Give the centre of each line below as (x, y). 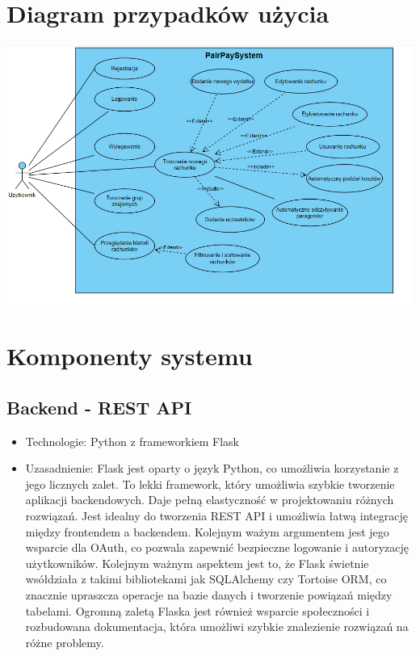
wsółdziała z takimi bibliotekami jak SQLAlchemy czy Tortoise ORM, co (206, 579)
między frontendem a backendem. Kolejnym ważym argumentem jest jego (207, 531)
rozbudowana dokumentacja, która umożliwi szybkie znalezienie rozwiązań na (217, 627)
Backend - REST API (99, 407)
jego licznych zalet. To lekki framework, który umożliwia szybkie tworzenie (210, 484)
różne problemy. (65, 642)
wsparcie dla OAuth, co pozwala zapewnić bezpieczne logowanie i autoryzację (217, 547)
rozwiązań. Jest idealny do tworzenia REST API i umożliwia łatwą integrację (216, 516)
